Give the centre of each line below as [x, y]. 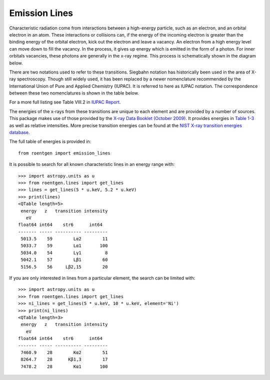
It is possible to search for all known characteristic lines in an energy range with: [92, 164]
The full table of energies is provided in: [50, 141]
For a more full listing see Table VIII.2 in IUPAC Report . [65, 102]
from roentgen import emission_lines [64, 153]
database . [19, 132]
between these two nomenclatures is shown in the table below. [74, 93]
